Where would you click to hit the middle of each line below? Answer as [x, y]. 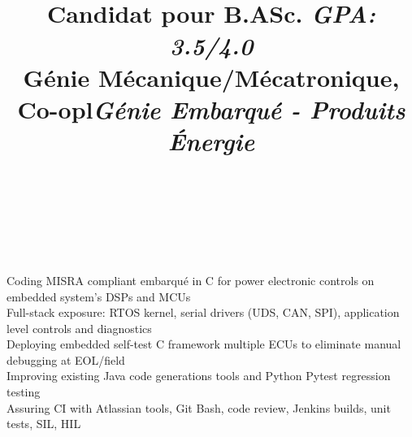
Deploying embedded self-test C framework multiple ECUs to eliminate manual [204, 344]
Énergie [211, 141]
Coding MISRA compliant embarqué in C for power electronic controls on [191, 280]
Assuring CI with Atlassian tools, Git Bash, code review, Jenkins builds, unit [199, 407]
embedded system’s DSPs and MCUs [99, 296]
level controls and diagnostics [79, 328]
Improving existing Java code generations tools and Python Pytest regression [199, 376]
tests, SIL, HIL [44, 424]
